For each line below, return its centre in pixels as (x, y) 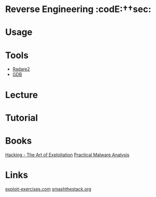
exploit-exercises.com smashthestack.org (48, 189)
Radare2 (21, 69)
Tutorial (22, 118)
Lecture (22, 95)
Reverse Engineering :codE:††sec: (78, 9)
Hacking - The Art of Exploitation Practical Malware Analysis (67, 155)
